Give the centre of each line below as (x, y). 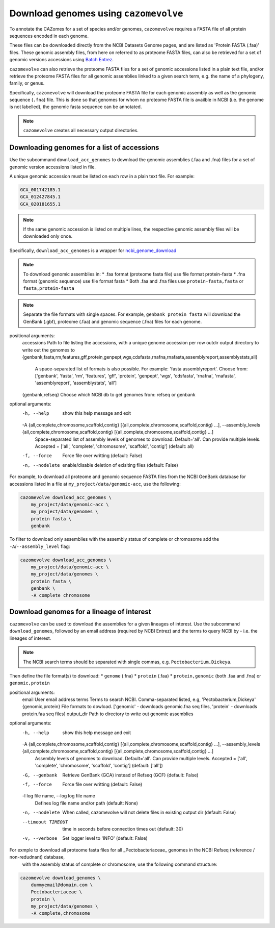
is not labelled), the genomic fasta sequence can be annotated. (76, 107)
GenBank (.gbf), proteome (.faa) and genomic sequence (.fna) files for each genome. (113, 321)
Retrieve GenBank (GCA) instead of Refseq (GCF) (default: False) (130, 775)
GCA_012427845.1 (40, 197)
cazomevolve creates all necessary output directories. (81, 131)
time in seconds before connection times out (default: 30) (123, 829)
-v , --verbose (40, 838)
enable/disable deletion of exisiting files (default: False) (120, 465)
